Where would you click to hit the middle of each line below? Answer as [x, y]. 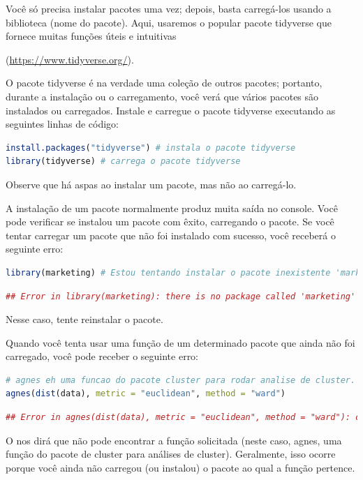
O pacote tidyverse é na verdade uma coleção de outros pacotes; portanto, [164, 83]
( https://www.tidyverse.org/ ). [70, 59]
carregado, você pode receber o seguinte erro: [102, 356]
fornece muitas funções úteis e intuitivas [91, 36]
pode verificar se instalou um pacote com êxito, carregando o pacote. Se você [170, 222]
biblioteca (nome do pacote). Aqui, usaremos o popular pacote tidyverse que [169, 22]
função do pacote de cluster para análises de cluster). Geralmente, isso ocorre [171, 454]
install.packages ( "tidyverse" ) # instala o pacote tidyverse [151, 148]
